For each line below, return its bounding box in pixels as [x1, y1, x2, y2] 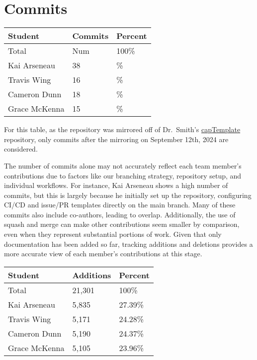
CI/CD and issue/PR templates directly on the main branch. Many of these [4, 199, 236, 210]
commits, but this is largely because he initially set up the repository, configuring [4, 189, 252, 200]
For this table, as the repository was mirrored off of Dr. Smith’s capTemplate [4, 124, 241, 135]
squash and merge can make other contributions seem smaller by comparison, [4, 219, 240, 229]
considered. [4, 144, 38, 154]
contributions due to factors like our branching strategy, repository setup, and [4, 170, 242, 180]
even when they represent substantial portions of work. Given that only [4, 229, 222, 239]
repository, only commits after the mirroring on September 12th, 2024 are [4, 134, 229, 144]
